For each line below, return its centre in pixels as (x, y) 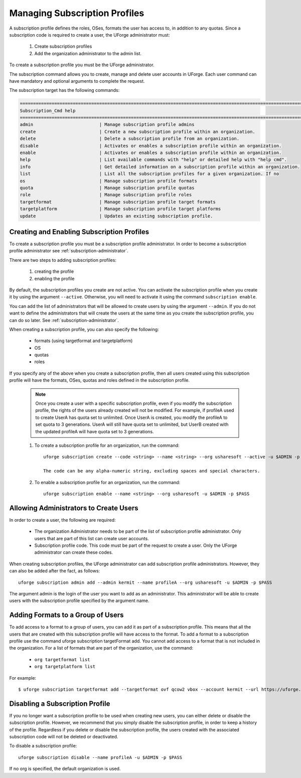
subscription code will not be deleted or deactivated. (64, 737)
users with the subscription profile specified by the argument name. (80, 601)
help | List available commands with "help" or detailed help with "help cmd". (153, 160)
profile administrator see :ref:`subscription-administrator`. (69, 251)
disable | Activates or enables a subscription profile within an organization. (151, 146)
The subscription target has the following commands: (64, 90)
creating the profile (54, 271)
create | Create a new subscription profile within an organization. (137, 131)
